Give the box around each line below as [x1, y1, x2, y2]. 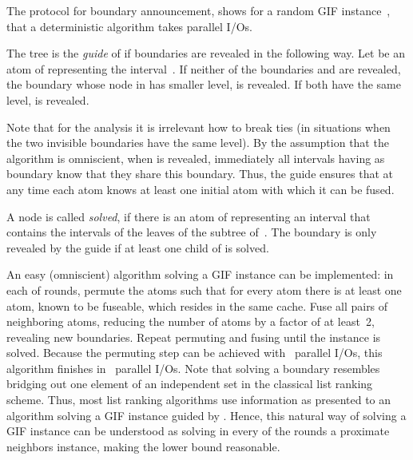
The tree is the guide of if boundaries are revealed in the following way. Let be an [6, 45, 406, 61]
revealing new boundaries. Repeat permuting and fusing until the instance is [6, 328, 381, 345]
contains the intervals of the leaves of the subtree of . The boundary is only [6, 224, 377, 240]
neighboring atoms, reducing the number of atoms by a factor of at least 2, [6, 313, 375, 330]
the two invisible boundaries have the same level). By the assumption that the [6, 134, 389, 151]
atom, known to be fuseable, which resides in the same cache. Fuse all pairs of [6, 297, 388, 314]
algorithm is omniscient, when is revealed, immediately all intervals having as [6, 149, 385, 166]
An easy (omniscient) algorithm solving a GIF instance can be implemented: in [6, 266, 394, 283]
